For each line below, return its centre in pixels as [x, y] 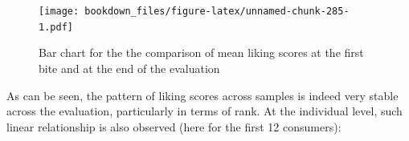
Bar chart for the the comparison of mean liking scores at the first [201, 52]
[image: [59, 11]
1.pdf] [56, 27]
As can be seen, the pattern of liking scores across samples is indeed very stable [202, 95]
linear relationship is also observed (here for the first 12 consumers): [174, 126]
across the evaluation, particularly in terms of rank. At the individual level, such [204, 111]
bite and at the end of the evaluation [129, 68]
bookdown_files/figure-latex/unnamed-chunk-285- [217, 11]
